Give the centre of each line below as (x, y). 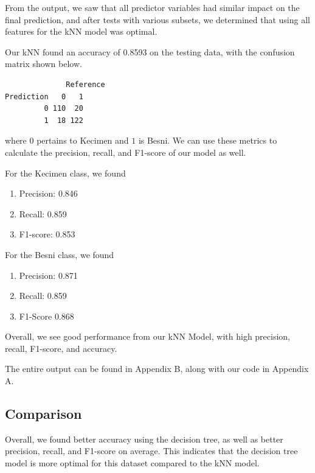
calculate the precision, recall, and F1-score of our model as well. (126, 152)
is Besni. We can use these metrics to (208, 140)
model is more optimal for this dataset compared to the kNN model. (132, 463)
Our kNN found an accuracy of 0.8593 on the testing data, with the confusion (150, 51)
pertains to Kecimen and (83, 140)
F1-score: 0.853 (47, 234)
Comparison (43, 414)
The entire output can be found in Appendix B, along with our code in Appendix (157, 369)
